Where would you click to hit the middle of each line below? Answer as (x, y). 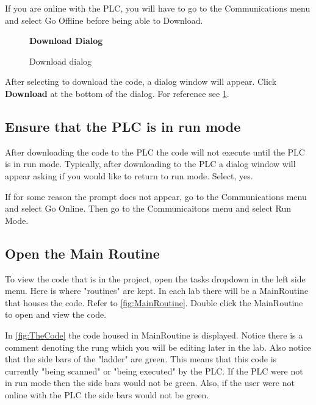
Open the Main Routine (82, 253)
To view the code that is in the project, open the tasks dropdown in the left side (155, 278)
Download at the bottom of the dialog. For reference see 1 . (117, 93)
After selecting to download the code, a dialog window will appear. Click (141, 81)
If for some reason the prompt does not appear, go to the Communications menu (156, 196)
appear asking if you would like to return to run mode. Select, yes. (129, 175)
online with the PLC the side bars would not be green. (107, 394)
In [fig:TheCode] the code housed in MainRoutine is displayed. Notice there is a (154, 335)
